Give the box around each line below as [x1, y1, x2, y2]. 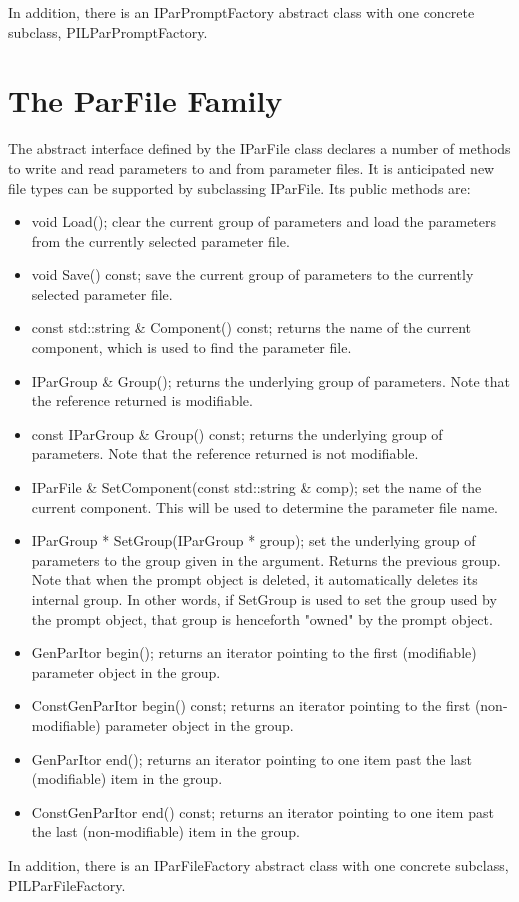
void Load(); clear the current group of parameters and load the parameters [31, 211, 497, 232]
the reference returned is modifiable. [31, 390, 253, 411]
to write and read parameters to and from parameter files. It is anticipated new [8, 157, 495, 178]
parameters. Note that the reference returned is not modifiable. [31, 443, 419, 464]
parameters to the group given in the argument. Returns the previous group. [31, 549, 501, 570]
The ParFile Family [8, 80, 283, 121]
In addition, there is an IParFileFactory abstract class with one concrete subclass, [8, 854, 509, 875]
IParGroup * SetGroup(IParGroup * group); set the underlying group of [31, 530, 476, 551]
